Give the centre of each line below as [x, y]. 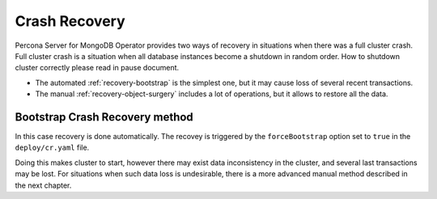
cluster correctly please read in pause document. [97, 68]
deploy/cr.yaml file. [52, 148]
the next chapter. [43, 185]
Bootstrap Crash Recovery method [104, 117]
